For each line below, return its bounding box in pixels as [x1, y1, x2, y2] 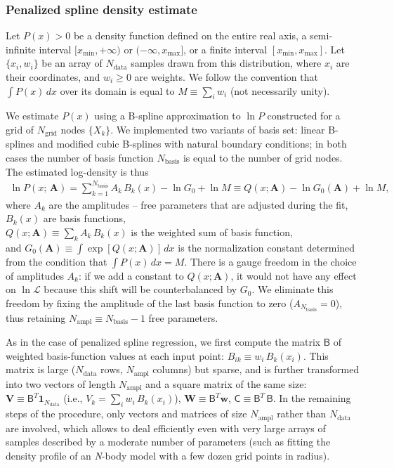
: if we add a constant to [78, 268, 184, 282]
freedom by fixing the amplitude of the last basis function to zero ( [6, 295, 294, 310]
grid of [6, 122, 34, 136]
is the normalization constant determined [178, 240, 355, 254]
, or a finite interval [183, 41, 268, 56]
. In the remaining [272, 391, 351, 405]
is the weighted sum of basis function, [131, 224, 293, 239]
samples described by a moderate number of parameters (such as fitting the [6, 434, 331, 449]
